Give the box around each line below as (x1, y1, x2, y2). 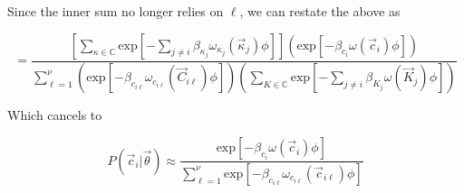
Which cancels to (7, 106, 102, 124)
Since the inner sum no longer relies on (7, 2, 224, 20)
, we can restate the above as (239, 2, 401, 20)
